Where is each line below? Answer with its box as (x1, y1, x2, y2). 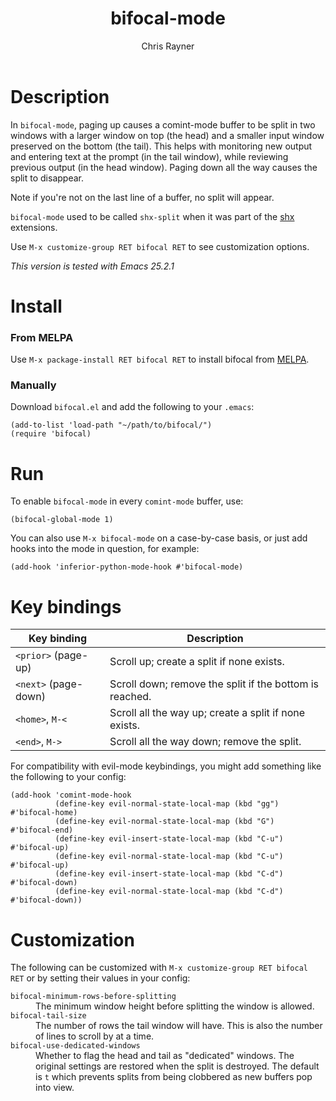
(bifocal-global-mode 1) (10, 515, 114, 525)
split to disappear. (10, 172, 84, 184)
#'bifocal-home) (10, 808, 78, 818)
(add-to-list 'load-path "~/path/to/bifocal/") (10, 420, 213, 431)
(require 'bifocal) (10, 429, 92, 439)
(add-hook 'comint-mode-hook (10, 790, 132, 801)
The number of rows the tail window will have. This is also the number (35, 1020, 323, 1032)
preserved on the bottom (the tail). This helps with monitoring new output (10, 140, 313, 152)
